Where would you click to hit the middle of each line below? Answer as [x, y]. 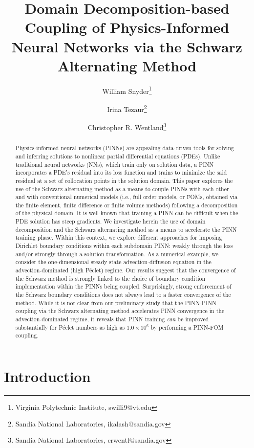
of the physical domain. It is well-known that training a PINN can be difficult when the [127, 213]
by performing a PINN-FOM [187, 327]
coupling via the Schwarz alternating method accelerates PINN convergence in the [120, 311]
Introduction [47, 376]
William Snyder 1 [127, 90]
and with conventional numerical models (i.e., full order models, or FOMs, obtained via [127, 197]
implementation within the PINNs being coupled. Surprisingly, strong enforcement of [123, 286]
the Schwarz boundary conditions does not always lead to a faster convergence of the [123, 295]
